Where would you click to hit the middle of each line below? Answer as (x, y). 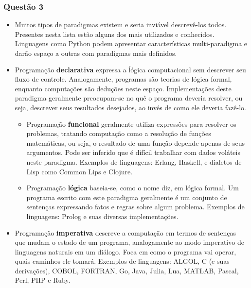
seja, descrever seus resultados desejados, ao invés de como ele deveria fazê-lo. (130, 107)
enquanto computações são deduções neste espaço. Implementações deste (123, 88)
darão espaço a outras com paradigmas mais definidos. (96, 53)
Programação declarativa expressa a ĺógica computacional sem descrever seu (130, 69)
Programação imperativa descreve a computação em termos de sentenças (125, 232)
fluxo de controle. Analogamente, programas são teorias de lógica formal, (123, 79)
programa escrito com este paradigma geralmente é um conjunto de (127, 197)
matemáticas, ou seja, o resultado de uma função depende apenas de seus (136, 143)
